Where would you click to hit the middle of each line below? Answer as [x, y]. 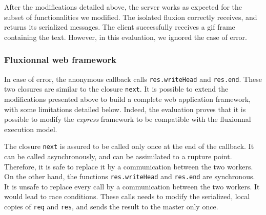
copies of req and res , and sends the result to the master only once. [111, 206]
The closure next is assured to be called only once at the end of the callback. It [129, 146]
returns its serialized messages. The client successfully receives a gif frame [120, 27]
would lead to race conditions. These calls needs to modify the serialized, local [127, 196]
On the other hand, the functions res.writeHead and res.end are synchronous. [130, 176]
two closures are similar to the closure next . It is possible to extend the [116, 89]
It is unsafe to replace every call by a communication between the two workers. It [132, 186]
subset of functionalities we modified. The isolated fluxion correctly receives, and [131, 17]
